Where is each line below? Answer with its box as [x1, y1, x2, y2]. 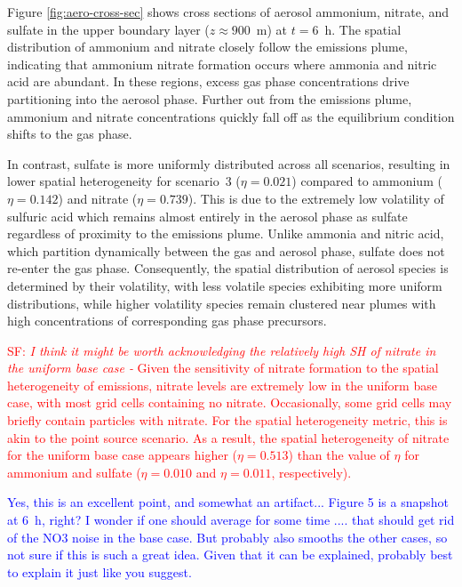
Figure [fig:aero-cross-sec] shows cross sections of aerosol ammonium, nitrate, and [7, 3, 449, 20]
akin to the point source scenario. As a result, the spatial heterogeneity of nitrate [7, 428, 450, 446]
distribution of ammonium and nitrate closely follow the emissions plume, [7, 37, 408, 56]
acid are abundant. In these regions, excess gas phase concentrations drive [7, 72, 410, 91]
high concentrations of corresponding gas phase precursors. [7, 311, 327, 330]
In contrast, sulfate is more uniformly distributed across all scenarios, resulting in [7, 154, 450, 173]
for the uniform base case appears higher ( [7, 446, 237, 464]
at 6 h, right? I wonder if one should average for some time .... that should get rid [7, 511, 455, 529]
